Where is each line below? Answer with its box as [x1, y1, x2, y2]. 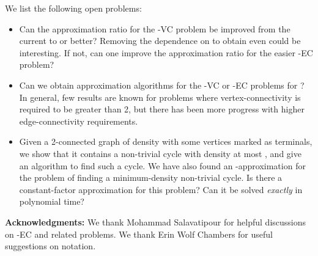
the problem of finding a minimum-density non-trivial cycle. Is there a [19, 171, 283, 184]
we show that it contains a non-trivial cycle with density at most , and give [19, 147, 301, 159]
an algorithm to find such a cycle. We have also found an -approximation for [19, 159, 306, 172]
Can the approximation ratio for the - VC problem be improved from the [19, 22, 290, 35]
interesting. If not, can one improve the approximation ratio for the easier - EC [19, 46, 313, 59]
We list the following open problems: [5, 2, 142, 14]
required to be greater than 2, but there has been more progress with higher [19, 103, 305, 115]
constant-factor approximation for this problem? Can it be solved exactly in [19, 183, 303, 196]
